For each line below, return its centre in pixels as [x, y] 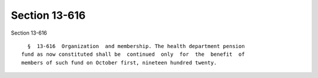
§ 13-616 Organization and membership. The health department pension [136, 46]
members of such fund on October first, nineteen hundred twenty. [119, 62]
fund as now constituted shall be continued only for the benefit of [133, 55]
